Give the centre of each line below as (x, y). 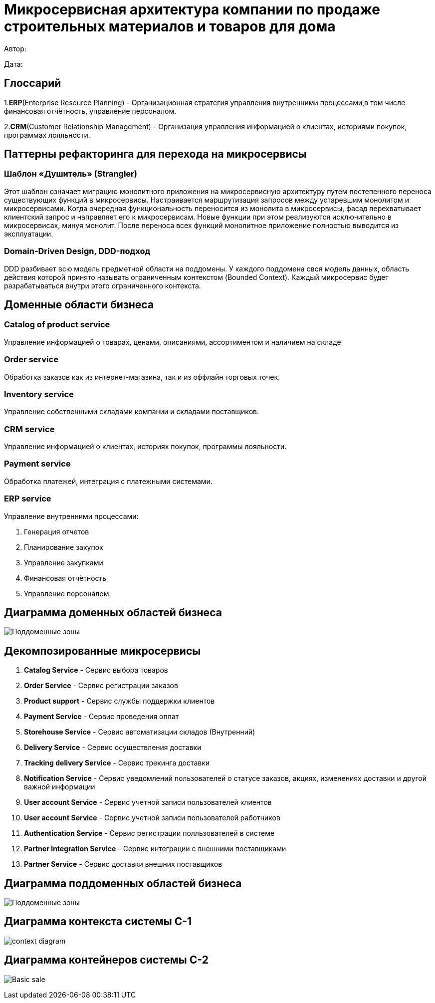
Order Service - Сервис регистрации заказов (101, 686)
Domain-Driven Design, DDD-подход (77, 251)
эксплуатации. (29, 234)
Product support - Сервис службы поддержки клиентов (119, 701)
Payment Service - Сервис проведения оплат (102, 717)
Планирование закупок (64, 547)
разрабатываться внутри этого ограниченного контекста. (103, 285)
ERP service (28, 499)
